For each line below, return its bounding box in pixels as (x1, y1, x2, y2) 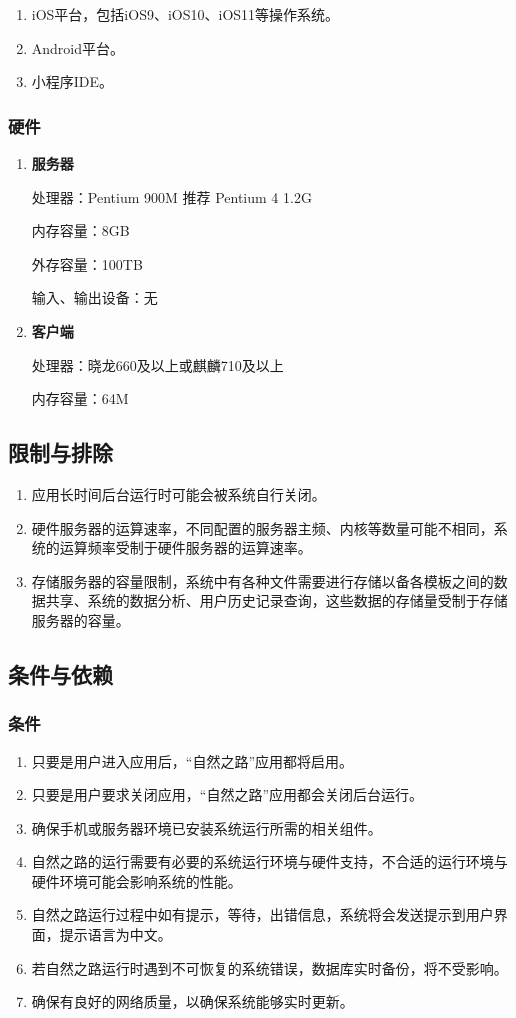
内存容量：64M (31, 388, 129, 409)
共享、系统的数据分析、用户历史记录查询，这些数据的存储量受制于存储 (45, 590, 508, 611)
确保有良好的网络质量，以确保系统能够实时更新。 (31, 991, 354, 1012)
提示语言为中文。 (59, 924, 172, 945)
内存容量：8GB (31, 220, 130, 241)
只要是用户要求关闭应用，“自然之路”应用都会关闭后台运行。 (31, 784, 424, 805)
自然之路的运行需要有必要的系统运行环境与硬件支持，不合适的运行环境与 (31, 851, 508, 872)
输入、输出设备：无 (31, 287, 158, 308)
